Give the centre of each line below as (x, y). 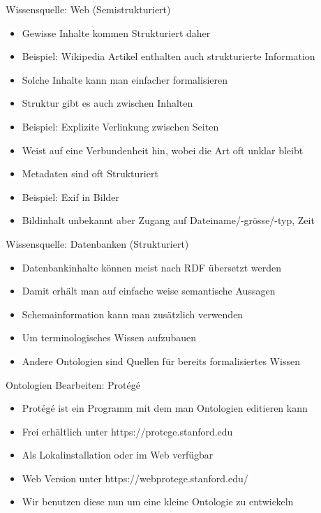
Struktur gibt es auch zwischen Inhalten (107, 103)
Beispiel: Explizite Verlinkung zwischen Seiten (120, 126)
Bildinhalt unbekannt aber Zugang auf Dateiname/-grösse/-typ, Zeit (168, 220)
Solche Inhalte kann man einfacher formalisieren (125, 79)
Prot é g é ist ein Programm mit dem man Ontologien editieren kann (165, 408)
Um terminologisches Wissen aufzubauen (109, 337)
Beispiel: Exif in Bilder (70, 196)
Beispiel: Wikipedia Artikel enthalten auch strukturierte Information (169, 56)
